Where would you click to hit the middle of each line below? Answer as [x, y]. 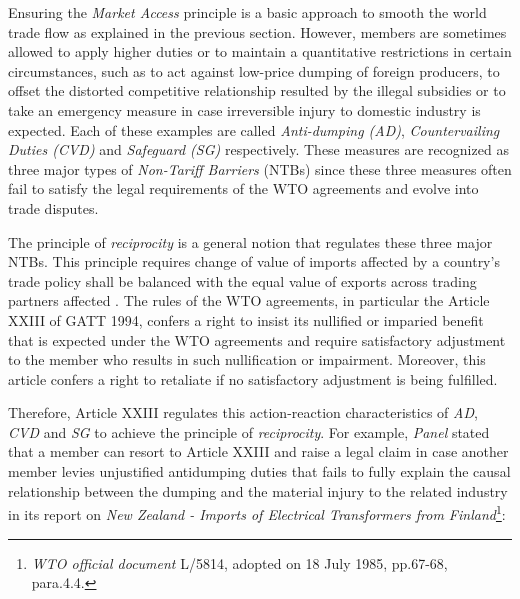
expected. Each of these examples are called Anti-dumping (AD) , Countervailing [254, 129]
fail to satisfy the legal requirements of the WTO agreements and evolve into [243, 188]
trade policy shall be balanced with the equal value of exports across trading [242, 280]
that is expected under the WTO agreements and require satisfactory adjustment [257, 339]
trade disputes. [53, 207]
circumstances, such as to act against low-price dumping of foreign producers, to [254, 70]
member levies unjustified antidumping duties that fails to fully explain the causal [259, 471]
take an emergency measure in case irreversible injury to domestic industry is [244, 109]
